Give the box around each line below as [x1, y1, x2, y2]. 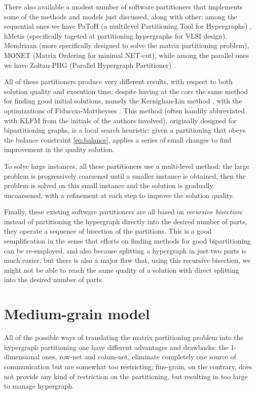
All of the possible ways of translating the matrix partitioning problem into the [4, 332, 244, 343]
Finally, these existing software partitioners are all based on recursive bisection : [4, 206, 244, 217]
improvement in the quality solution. [4, 144, 114, 154]
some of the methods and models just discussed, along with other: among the [4, 11, 237, 21]
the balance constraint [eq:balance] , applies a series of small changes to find [4, 134, 231, 145]
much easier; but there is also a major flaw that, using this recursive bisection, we [4, 255, 251, 265]
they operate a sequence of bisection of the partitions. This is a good [4, 226, 212, 236]
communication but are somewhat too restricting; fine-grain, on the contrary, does [4, 361, 252, 371]
